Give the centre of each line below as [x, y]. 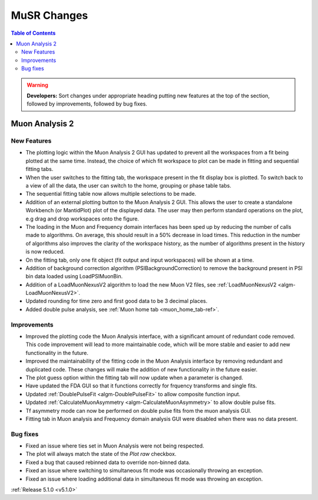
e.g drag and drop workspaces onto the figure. [82, 219]
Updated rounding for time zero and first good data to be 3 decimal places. [117, 301]
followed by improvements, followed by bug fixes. [87, 104]
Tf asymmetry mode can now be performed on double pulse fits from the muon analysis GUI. [138, 410]
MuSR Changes [49, 15]
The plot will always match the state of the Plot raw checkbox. [101, 454]
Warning [37, 85]
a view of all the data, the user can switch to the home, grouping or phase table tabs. [129, 185]
